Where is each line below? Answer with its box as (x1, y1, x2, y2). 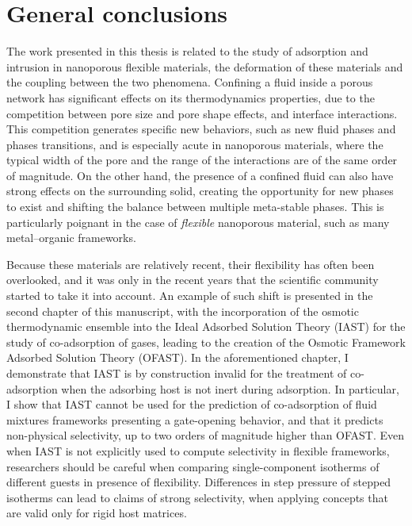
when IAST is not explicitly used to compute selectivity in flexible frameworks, (6, 442, 390, 459)
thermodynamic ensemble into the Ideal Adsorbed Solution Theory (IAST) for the (6, 318, 406, 335)
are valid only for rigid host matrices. (6, 505, 187, 521)
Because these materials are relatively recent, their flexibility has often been (6, 255, 375, 272)
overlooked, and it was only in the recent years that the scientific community (6, 271, 379, 288)
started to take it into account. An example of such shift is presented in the (6, 287, 373, 304)
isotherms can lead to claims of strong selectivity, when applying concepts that (6, 489, 388, 505)
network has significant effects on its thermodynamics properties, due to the (6, 89, 375, 106)
